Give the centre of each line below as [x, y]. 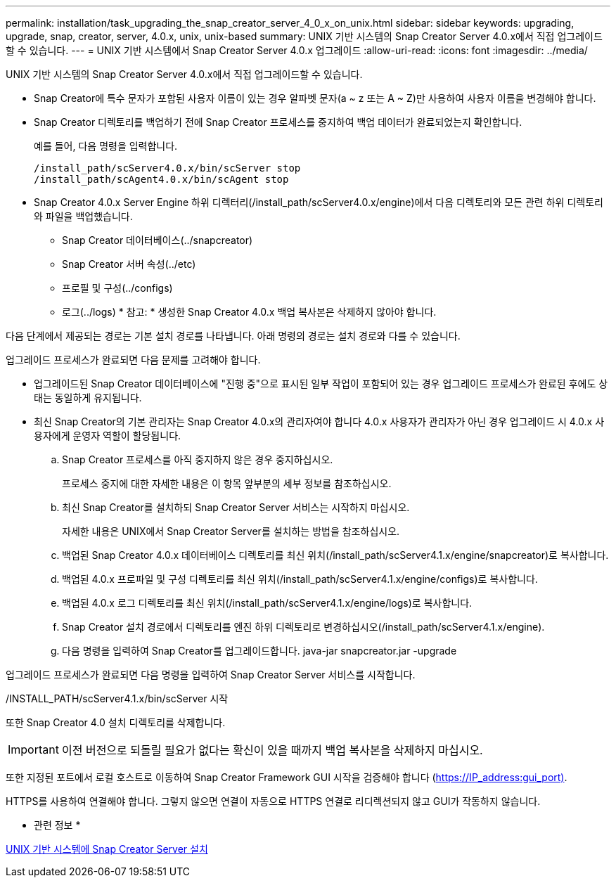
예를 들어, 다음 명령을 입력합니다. [106, 146]
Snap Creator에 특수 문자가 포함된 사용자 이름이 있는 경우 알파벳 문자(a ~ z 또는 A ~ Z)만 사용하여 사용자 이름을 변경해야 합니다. [315, 98]
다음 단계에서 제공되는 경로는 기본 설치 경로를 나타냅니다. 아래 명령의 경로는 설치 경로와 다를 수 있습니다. [233, 336]
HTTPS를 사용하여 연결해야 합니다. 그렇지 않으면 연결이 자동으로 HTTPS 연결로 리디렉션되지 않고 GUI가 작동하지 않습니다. [273, 801]
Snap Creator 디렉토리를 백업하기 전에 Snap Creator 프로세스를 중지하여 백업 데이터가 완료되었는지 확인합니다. [278, 122]
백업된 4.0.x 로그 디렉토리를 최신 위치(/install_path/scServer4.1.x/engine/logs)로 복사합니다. [267, 603]
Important [33, 749]
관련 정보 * [57, 825]
